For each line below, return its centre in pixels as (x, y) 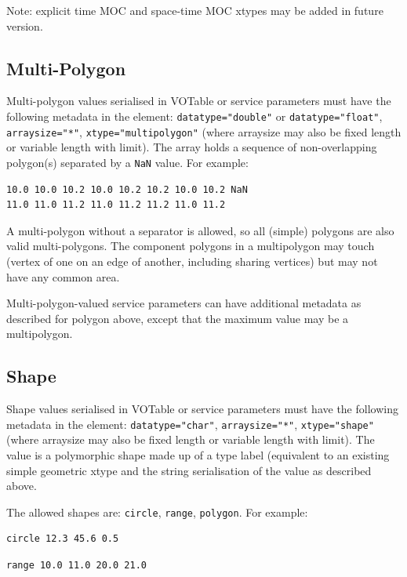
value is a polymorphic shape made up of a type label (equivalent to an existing (198, 454)
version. (25, 25)
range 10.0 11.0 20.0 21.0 (76, 565)
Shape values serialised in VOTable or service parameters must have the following (202, 409)
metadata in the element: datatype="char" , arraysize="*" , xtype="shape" (190, 424)
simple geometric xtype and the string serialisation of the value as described (189, 470)
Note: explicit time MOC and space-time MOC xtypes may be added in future (195, 10)
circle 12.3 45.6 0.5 (63, 539)
